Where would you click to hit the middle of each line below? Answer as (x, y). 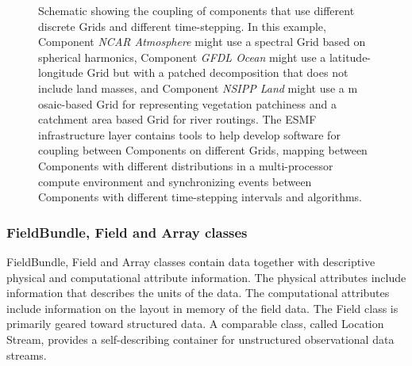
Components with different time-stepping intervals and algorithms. (200, 197)
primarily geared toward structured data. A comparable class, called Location (195, 324)
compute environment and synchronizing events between (175, 181)
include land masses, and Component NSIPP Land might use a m (198, 88)
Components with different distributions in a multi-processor (186, 165)
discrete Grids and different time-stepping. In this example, (182, 26)
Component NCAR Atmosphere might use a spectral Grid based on (202, 42)
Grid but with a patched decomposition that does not (218, 72)
